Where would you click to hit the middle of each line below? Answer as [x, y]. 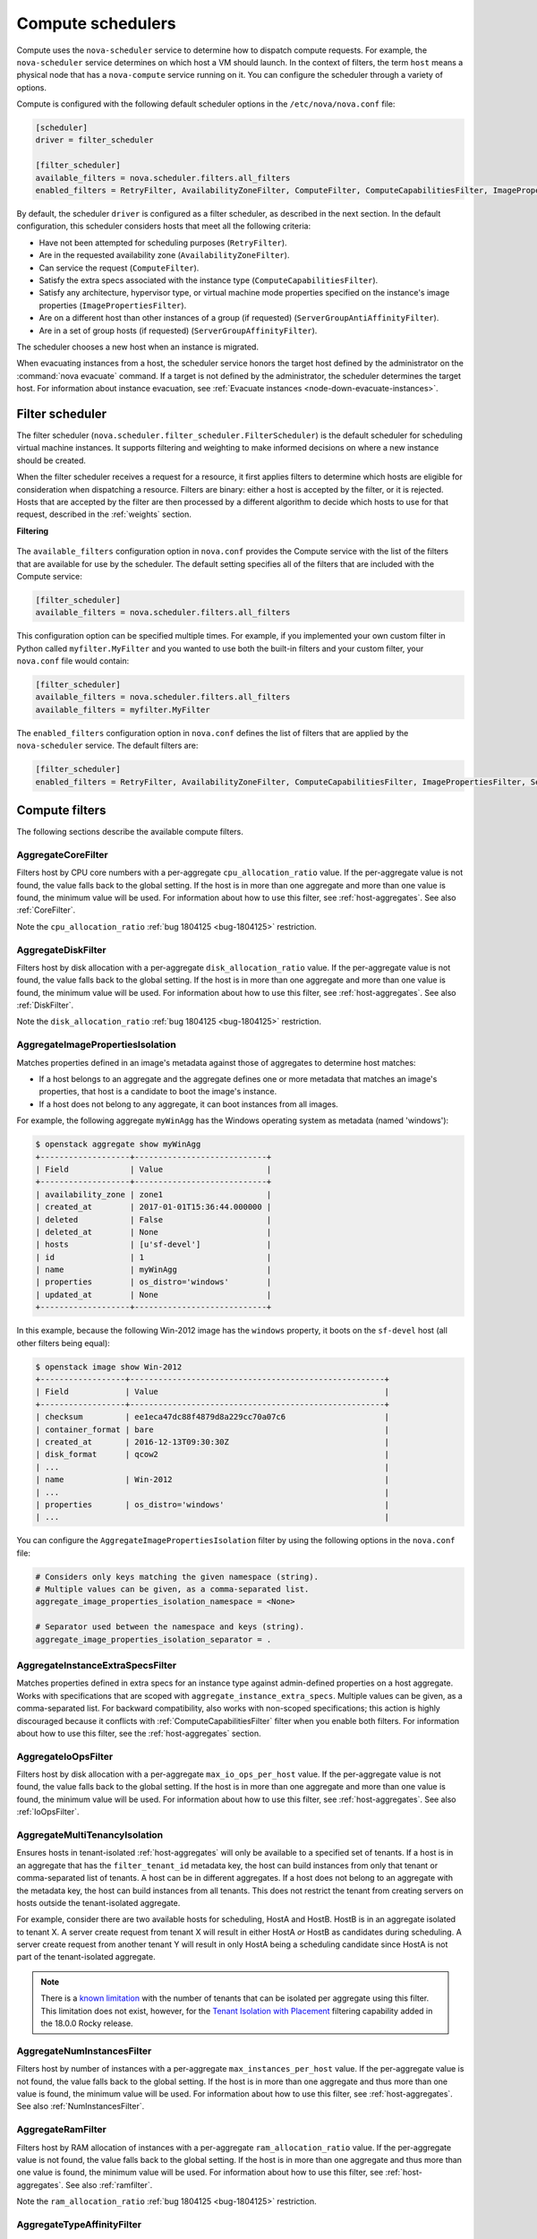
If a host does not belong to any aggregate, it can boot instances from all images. [189, 1104]
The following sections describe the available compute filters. [130, 832]
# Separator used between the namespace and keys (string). [170, 1627]
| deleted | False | [153, 1219]
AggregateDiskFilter [61, 949]
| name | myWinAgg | [153, 1270]
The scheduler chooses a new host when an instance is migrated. [138, 347]
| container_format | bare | [212, 1429]
